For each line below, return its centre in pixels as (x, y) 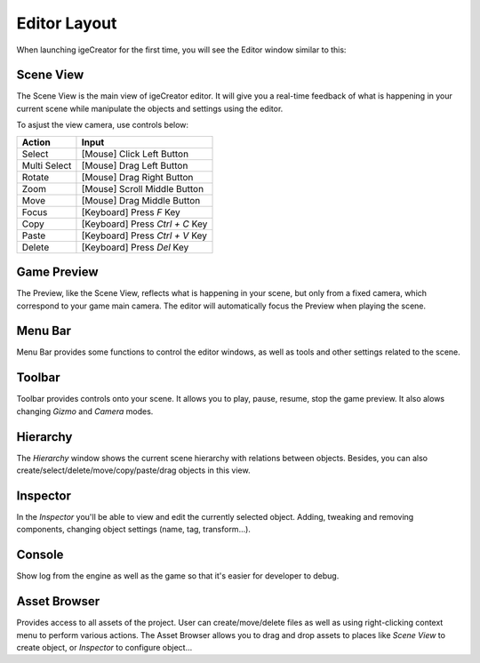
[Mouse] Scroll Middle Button (143, 188)
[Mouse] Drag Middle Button (141, 200)
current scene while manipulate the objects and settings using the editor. (150, 108)
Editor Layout (67, 23)
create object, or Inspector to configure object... (104, 647)
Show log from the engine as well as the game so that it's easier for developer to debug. (178, 576)
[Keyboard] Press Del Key (135, 247)
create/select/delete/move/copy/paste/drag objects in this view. (133, 470)
